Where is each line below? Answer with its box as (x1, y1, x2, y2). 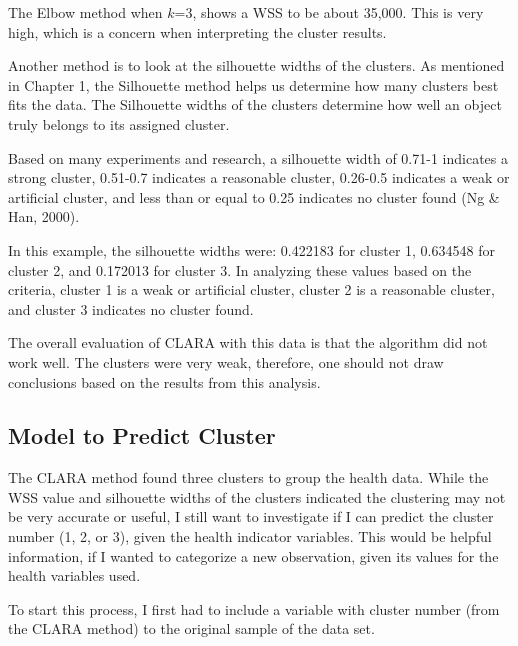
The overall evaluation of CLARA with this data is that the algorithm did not (8, 332, 488, 353)
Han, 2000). (8, 206, 80, 227)
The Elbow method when (8, 2, 163, 22)
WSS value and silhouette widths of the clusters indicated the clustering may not (8, 486, 506, 507)
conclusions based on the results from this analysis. (8, 371, 321, 392)
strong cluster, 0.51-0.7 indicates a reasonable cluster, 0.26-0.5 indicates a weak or (8, 167, 510, 188)
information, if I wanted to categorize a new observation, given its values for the (8, 545, 499, 566)
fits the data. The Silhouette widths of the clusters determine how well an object (8, 94, 502, 115)
